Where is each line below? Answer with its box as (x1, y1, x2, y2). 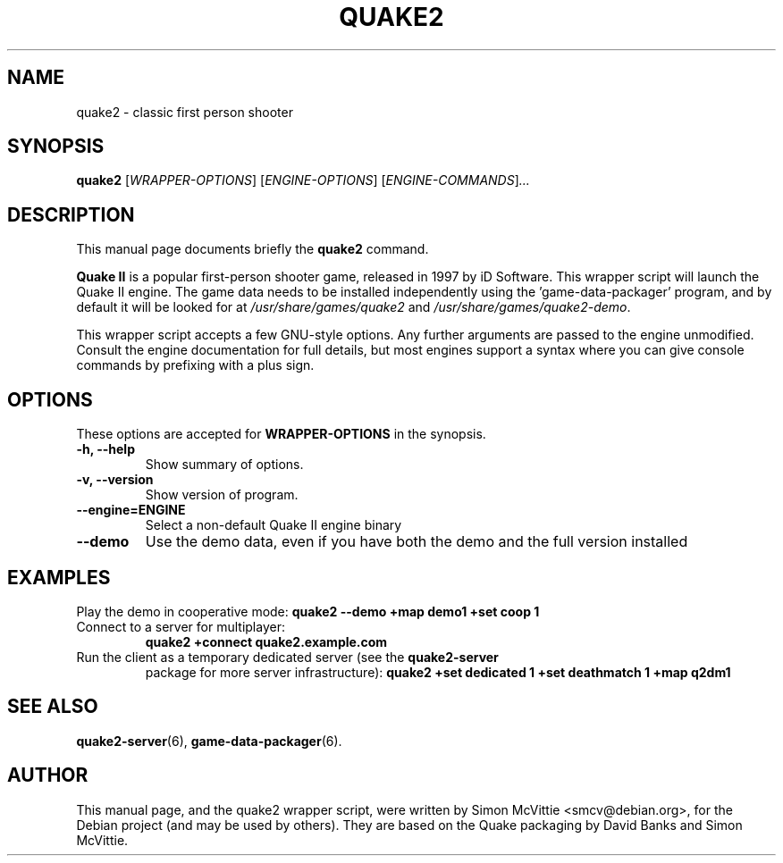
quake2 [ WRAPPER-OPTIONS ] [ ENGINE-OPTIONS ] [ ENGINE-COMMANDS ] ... (76, 172, 530, 189)
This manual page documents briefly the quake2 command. (76, 241, 429, 257)
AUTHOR (7, 764, 88, 787)
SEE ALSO (7, 695, 98, 718)
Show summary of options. (145, 457, 304, 473)
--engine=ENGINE (76, 502, 186, 518)
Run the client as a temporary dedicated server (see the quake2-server (76, 649, 499, 665)
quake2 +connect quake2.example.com (145, 633, 388, 649)
